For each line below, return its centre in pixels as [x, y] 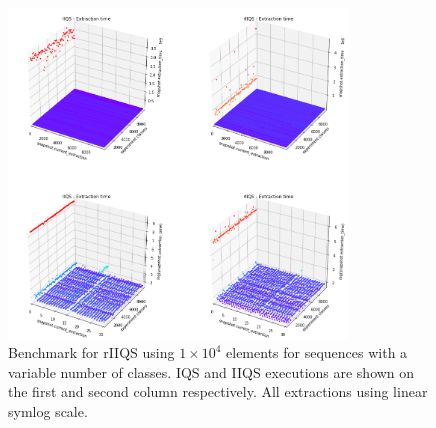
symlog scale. [48, 410]
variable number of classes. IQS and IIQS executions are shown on [211, 371]
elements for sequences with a [317, 352]
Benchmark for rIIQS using [91, 352]
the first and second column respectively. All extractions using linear [218, 391]
